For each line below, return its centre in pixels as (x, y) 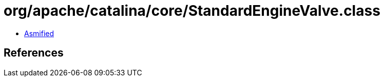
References (34, 53)
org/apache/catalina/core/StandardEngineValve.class (192, 11)
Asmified (39, 33)
